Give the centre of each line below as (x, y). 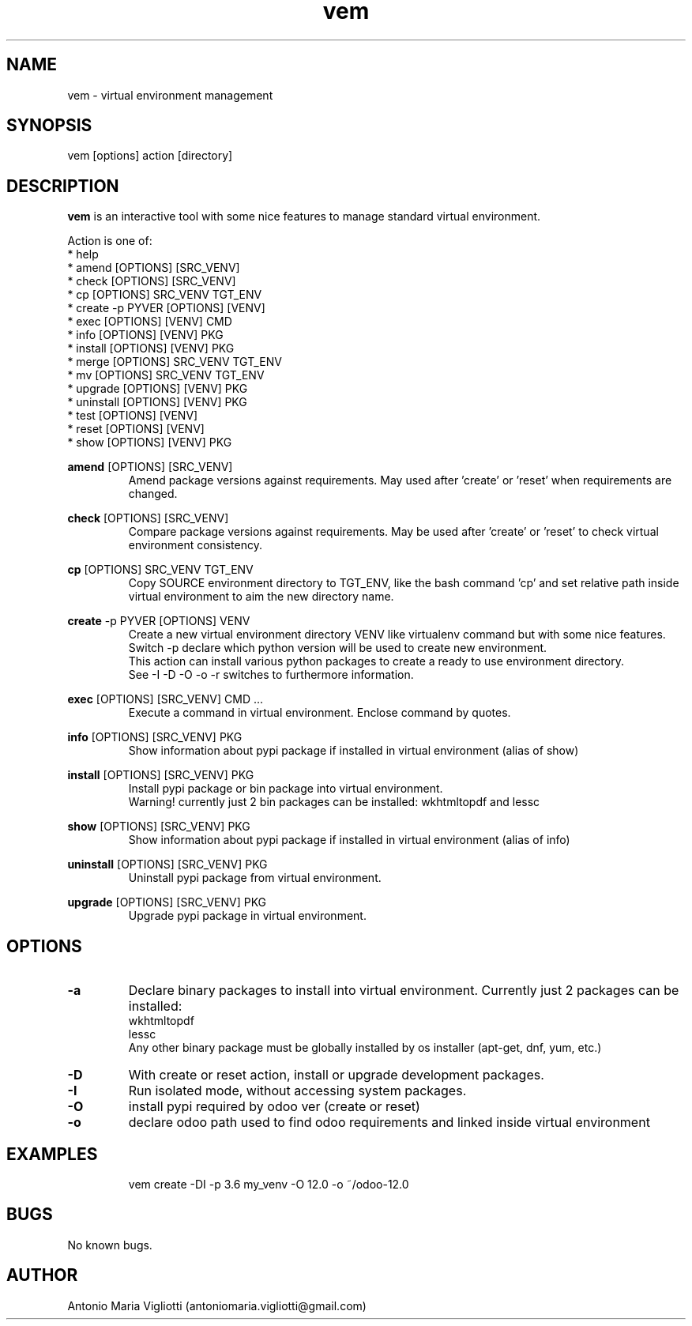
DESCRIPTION (63, 186)
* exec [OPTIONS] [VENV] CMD (150, 322)
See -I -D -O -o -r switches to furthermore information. (271, 675)
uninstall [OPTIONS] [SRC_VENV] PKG (167, 865)
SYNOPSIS (49, 126)
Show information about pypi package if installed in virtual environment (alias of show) (354, 751)
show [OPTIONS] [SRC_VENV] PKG (159, 827)
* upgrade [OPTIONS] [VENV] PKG (158, 389)
